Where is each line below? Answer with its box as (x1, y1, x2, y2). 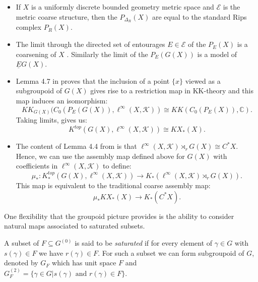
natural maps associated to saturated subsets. (4, 220, 145, 231)
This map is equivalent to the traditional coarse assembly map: (16, 180, 211, 191)
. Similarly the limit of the (67, 48, 148, 59)
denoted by (4, 257, 38, 268)
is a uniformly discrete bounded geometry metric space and (31, 2, 214, 12)
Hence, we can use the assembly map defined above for (16, 150, 185, 161)
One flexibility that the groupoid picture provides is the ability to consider (4, 210, 234, 221)
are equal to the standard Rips (152, 11, 247, 22)
